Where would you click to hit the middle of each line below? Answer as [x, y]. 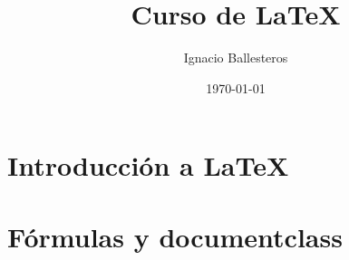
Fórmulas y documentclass [175, 236]
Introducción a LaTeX [148, 165]
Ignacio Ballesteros [236, 58]
